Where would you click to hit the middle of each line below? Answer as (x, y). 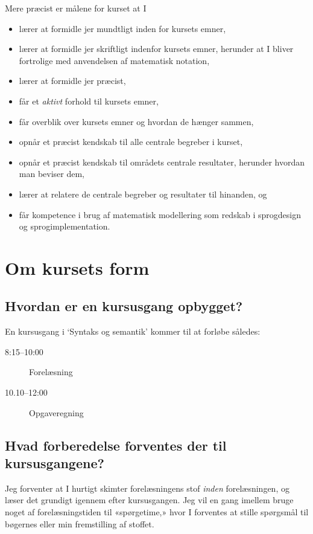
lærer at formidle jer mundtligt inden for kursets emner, (122, 28)
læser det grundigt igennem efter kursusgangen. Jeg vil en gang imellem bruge (149, 500)
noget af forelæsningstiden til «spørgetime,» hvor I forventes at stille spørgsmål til (157, 512)
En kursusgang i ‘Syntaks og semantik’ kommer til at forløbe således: (133, 331)
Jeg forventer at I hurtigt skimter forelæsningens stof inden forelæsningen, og (147, 488)
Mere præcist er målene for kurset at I (76, 8)
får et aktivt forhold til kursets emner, (89, 101)
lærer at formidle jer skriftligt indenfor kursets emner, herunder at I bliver (156, 49)
